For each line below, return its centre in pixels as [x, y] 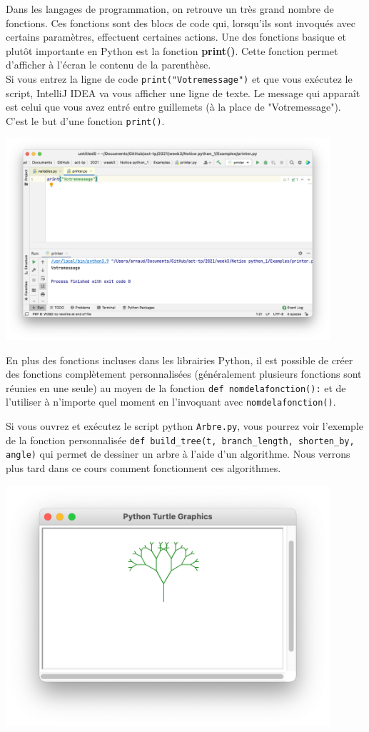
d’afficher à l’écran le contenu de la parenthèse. [108, 65]
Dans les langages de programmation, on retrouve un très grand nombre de [170, 9]
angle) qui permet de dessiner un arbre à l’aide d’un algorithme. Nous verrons [178, 454]
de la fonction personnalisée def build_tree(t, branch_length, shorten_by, [180, 440]
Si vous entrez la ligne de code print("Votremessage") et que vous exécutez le [179, 78]
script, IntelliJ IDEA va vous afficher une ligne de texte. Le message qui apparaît [183, 92]
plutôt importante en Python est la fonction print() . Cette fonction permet [172, 50]
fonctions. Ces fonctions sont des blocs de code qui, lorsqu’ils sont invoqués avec [181, 22]
